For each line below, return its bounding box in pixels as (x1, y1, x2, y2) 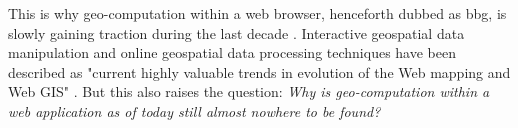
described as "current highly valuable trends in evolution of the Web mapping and (8, 61, 511, 82)
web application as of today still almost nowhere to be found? (8, 100, 381, 121)
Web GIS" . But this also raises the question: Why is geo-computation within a (8, 81, 490, 102)
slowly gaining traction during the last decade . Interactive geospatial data (8, 22, 465, 43)
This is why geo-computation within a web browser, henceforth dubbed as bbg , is (8, 3, 507, 23)
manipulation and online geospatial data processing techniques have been (8, 42, 456, 63)
